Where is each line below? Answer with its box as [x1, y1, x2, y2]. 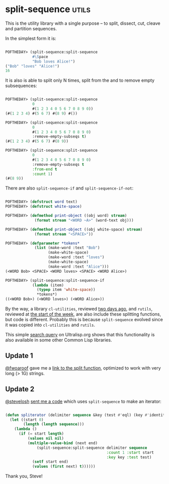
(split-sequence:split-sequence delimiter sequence [37, 445, 147, 450]
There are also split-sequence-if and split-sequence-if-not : [5, 185, 134, 191]
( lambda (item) [32, 282, 64, 288]
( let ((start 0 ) [10, 417, 44, 422]
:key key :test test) [106, 455, 152, 460]
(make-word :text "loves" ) [48, 255, 105, 260]
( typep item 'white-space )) [37, 287, 96, 292]
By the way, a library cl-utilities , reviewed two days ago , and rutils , [5, 306, 152, 312]
